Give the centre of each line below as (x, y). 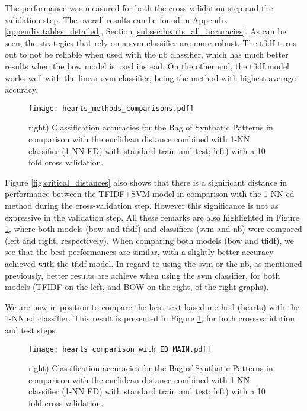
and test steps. (31, 329)
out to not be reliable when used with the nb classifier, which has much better (147, 54)
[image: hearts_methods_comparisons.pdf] (111, 108)
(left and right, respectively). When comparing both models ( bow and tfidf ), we (150, 240)
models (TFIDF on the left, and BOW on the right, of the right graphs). (137, 287)
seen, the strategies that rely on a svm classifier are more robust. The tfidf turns (151, 42)
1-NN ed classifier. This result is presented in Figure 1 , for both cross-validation (150, 318)
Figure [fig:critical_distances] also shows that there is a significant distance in (146, 182)
